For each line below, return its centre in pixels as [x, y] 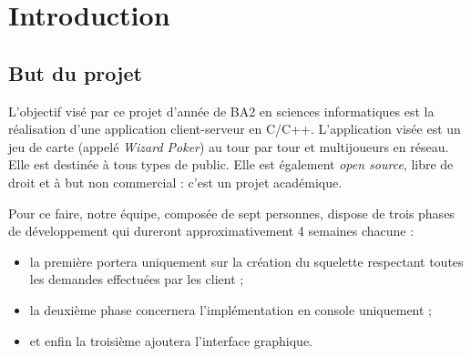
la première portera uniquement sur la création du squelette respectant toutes [246, 261]
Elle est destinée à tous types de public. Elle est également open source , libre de [231, 164]
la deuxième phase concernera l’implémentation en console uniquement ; [231, 309]
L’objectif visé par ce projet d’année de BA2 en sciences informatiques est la [221, 111]
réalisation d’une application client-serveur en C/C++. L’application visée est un [235, 129]
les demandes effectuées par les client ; [137, 279]
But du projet [75, 72]
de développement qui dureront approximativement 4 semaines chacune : [211, 231]
